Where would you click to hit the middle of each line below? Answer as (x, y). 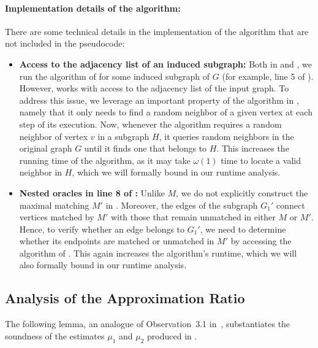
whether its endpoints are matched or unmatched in (117, 241)
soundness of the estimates (55, 335)
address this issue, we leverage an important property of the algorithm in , (159, 100)
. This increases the (253, 148)
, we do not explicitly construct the (242, 192)
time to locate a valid (261, 160)
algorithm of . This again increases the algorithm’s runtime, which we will (158, 253)
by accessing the (261, 241)
